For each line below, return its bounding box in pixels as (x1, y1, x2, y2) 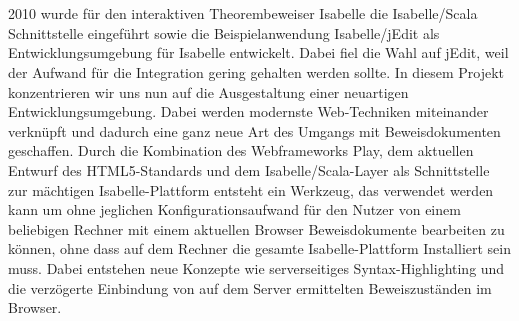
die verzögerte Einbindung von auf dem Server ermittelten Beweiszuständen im (8, 277, 492, 298)
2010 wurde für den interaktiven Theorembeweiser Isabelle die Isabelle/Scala (8, 3, 478, 24)
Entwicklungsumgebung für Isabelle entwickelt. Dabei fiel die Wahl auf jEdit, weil (8, 42, 509, 63)
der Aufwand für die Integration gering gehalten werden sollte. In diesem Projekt (8, 61, 505, 82)
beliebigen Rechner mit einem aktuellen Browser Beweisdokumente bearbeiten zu (8, 218, 505, 239)
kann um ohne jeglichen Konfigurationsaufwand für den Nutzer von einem (8, 199, 461, 220)
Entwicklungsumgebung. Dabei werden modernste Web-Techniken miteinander (8, 101, 489, 122)
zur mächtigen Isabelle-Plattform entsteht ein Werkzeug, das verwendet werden (8, 179, 494, 200)
